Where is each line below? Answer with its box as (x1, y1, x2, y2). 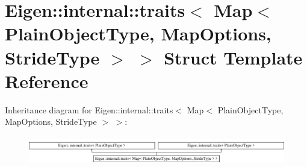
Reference (5, 68, 88, 93)
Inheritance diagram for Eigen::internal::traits (5, 103, 173, 116)
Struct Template (164, 45, 303, 69)
